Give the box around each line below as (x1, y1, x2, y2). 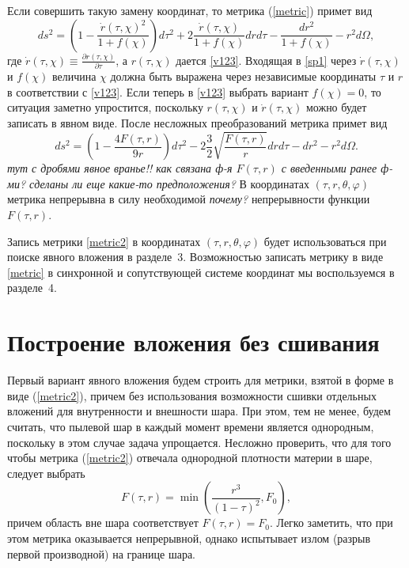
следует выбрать (7, 464, 85, 481)
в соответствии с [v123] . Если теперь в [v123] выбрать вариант (7, 83, 309, 100)
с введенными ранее (281, 160, 377, 176)
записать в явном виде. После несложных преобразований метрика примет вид (7, 115, 388, 131)
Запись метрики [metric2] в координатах (7, 233, 201, 249)
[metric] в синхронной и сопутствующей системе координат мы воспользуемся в (7, 263, 395, 280)
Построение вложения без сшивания (7, 326, 380, 358)
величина (51, 68, 97, 85)
